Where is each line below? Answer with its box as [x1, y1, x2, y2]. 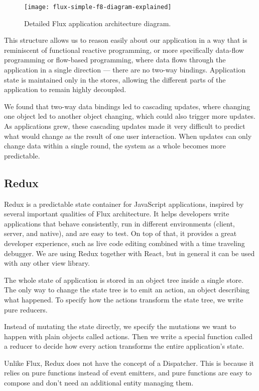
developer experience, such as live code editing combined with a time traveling [4, 238, 245, 248]
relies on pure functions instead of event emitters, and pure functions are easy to [4, 367, 252, 378]
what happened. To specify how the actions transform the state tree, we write [4, 294, 243, 304]
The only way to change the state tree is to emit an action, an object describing [4, 284, 250, 295]
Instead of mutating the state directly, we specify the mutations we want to [4, 321, 236, 332]
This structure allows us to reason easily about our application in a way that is [4, 35, 247, 45]
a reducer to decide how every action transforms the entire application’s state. [4, 341, 244, 351]
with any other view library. [4, 258, 90, 268]
